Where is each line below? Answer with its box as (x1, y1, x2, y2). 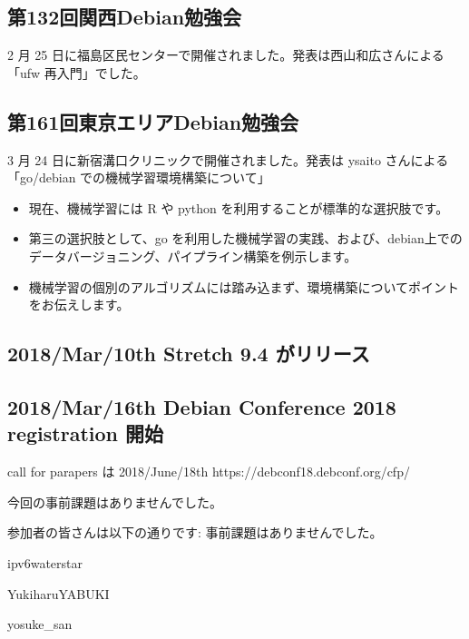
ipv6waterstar (7, 553, 83, 572)
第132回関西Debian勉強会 (7, 3, 242, 31)
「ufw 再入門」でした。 (7, 63, 146, 82)
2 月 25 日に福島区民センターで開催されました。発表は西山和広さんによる (7, 45, 445, 64)
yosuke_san (7, 614, 73, 634)
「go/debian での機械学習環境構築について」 (7, 168, 270, 187)
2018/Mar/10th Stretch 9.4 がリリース (7, 339, 370, 368)
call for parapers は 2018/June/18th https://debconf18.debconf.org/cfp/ (7, 462, 410, 481)
